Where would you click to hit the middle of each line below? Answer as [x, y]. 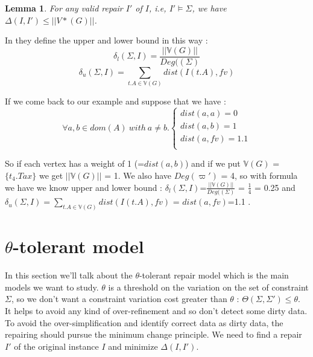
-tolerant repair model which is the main [214, 275]
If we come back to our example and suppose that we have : [115, 101]
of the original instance [56, 346]
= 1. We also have [138, 175]
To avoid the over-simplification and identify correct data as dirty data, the [144, 322]
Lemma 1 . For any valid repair [64, 8]
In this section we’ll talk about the [69, 275]
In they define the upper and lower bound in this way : [106, 40]
